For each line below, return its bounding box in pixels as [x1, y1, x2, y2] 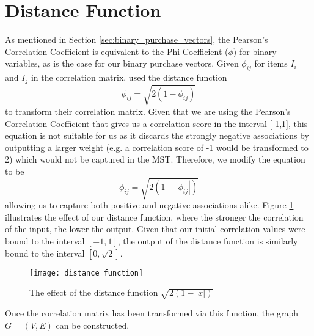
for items [254, 57, 288, 70]
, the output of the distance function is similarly [117, 235, 298, 247]
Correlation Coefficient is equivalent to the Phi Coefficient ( [5, 45, 228, 57]
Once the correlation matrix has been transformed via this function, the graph [5, 307, 299, 320]
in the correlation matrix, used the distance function [31, 71, 227, 84]
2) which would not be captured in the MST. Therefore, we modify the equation [5, 153, 305, 166]
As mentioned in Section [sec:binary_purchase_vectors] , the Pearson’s [5, 33, 268, 46]
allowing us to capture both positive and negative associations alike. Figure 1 [5, 199, 294, 211]
